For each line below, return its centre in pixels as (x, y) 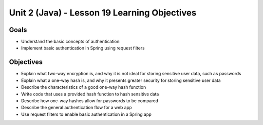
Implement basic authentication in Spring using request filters (83, 48)
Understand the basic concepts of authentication (70, 42)
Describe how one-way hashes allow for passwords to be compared (90, 101)
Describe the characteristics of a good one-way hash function (84, 87)
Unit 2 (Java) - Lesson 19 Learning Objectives (103, 13)
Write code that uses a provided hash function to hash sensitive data (90, 94)
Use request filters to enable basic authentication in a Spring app (86, 114)
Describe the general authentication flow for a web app (76, 108)
